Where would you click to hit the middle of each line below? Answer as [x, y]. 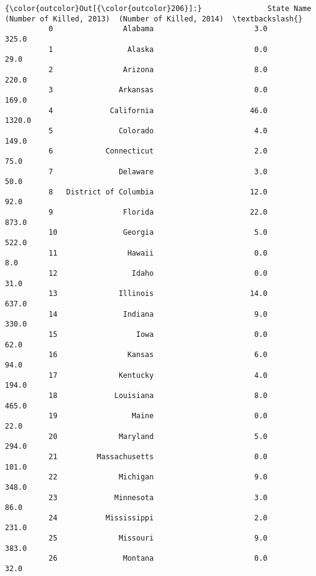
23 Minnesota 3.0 [158, 497]
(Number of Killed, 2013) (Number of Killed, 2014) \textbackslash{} [154, 19]
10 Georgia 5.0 [158, 233]
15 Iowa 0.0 [158, 334]
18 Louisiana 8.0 [158, 395]
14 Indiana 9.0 [158, 314]
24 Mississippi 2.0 [158, 518]
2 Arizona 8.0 [158, 69]
